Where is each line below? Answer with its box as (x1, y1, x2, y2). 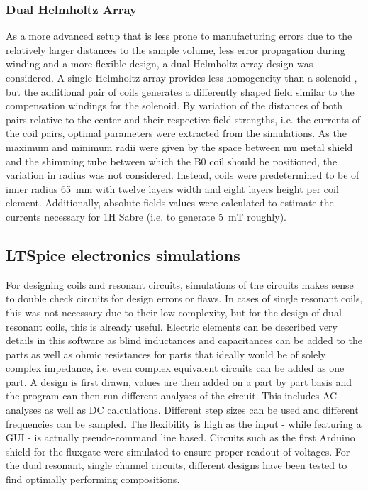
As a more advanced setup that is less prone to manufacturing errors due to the (6, 28, 352, 43)
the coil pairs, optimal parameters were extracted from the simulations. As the (6, 126, 347, 140)
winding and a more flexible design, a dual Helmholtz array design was (6, 56, 313, 71)
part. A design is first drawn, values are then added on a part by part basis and (6, 374, 352, 389)
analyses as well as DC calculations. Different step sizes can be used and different (6, 402, 359, 417)
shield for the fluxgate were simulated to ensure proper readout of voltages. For (6, 443, 350, 458)
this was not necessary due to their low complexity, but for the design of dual (6, 304, 342, 319)
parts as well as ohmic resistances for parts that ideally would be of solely (6, 346, 326, 361)
